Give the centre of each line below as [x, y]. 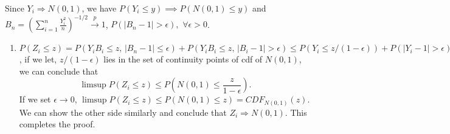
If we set [35, 99]
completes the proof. [57, 124]
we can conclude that [59, 71]
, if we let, [38, 59]
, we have [99, 8]
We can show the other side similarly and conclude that [123, 112]
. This [296, 112]
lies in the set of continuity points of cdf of [183, 59]
